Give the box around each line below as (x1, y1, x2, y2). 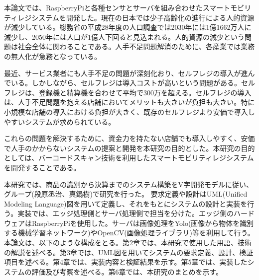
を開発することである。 (4, 162, 81, 172)
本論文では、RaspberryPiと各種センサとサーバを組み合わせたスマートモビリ (4, 2, 252, 12)
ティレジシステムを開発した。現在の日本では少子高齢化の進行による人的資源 (4, 12, 255, 22)
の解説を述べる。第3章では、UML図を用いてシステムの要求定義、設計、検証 (4, 247, 254, 257)
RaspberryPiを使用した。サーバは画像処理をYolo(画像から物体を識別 (31, 217, 254, 228)
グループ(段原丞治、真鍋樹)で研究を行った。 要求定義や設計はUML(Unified (4, 189, 248, 199)
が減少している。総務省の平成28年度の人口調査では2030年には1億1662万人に (4, 22, 252, 32)
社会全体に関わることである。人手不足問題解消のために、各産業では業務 (17, 41, 255, 52)
